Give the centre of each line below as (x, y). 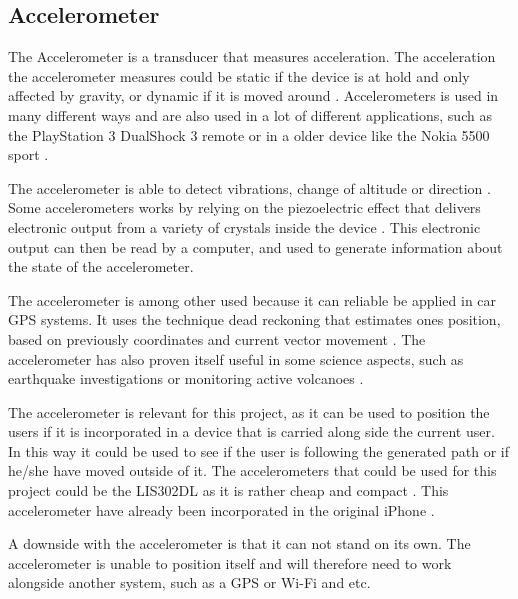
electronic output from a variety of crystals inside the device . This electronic (244, 226)
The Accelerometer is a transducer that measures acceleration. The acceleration (252, 56)
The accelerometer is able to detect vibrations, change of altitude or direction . (249, 187)
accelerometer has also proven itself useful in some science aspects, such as (236, 358)
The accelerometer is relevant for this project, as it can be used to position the (249, 411)
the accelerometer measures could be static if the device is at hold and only (239, 75)
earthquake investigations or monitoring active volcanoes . (186, 378)
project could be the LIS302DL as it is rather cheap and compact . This (228, 490)
